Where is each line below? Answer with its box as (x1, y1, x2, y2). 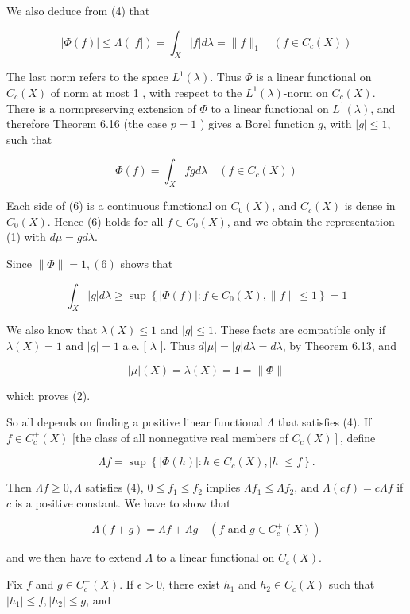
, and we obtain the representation (226, 212, 395, 229)
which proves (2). (6, 387, 91, 403)
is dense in (344, 197, 396, 214)
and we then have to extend (6, 549, 141, 565)
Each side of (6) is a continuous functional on (6, 197, 227, 214)
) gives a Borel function (200, 115, 315, 132)
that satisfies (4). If (277, 414, 372, 430)
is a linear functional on (256, 68, 372, 85)
